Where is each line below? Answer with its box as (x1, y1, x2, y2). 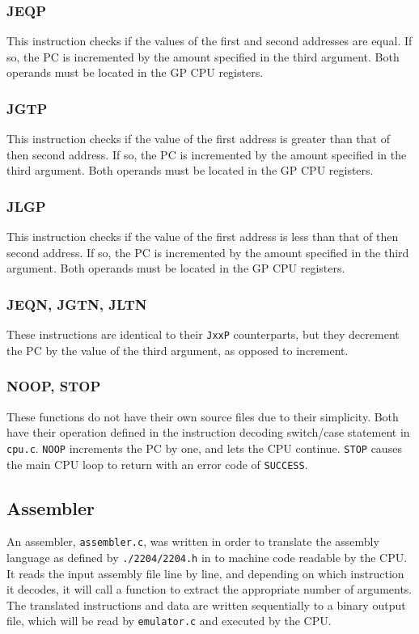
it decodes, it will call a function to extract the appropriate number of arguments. (6, 581, 413, 598)
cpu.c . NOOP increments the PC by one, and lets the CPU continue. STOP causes (6, 439, 402, 456)
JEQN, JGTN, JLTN (6, 294, 147, 314)
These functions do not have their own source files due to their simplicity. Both (6, 408, 399, 425)
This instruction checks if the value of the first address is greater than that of (6, 130, 390, 147)
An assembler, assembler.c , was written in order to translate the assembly (6, 533, 379, 550)
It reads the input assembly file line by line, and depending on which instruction (6, 564, 404, 581)
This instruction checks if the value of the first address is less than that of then (6, 228, 399, 245)
